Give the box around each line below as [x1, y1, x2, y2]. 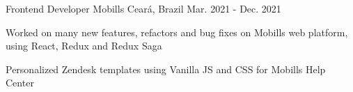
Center [6, 75, 34, 90]
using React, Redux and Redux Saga [6, 38, 162, 53]
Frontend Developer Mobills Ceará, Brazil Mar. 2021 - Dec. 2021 [6, 1, 281, 15]
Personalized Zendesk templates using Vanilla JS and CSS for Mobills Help [6, 61, 326, 76]
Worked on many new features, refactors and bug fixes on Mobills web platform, [6, 24, 348, 39]
